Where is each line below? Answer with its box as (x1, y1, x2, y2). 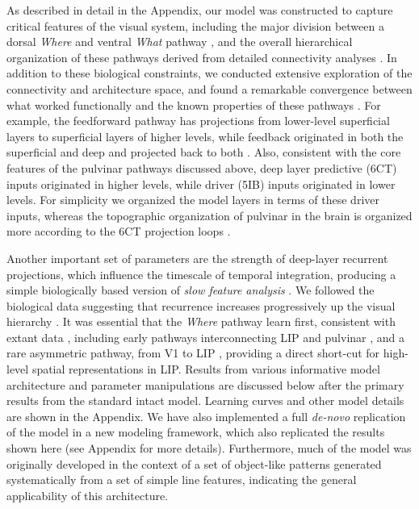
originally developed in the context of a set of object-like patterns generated (6, 455, 382, 472)
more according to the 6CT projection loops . (6, 223, 231, 240)
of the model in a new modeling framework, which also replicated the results (6, 423, 385, 440)
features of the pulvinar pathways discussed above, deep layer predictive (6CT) (6, 159, 397, 176)
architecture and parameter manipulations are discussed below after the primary (6, 376, 404, 393)
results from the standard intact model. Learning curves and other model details (6, 392, 404, 409)
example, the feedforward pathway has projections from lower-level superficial (6, 112, 390, 129)
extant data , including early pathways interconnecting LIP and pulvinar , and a (6, 328, 405, 345)
